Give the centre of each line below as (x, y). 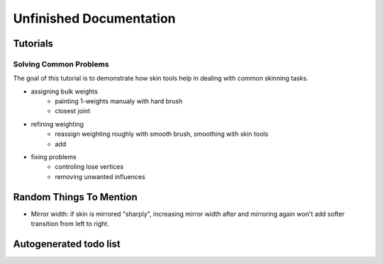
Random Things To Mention (75, 197)
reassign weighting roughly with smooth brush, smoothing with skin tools (162, 134)
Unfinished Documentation (95, 18)
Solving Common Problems (61, 64)
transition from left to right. (70, 224)
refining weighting (57, 124)
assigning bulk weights (65, 91)
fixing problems (54, 157)
